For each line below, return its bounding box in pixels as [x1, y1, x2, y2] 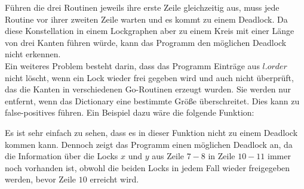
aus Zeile [152, 150, 185, 162]
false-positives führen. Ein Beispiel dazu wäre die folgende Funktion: [5, 106, 254, 119]
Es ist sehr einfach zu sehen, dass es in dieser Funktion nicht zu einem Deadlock [5, 126, 298, 138]
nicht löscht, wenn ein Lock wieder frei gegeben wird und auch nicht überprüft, [5, 71, 294, 83]
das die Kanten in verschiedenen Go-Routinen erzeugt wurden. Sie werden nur [5, 83, 291, 95]
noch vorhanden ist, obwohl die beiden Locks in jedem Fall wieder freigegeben [5, 161, 290, 173]
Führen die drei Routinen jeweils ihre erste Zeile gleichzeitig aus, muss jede [5, 1, 280, 13]
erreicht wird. [90, 173, 139, 185]
